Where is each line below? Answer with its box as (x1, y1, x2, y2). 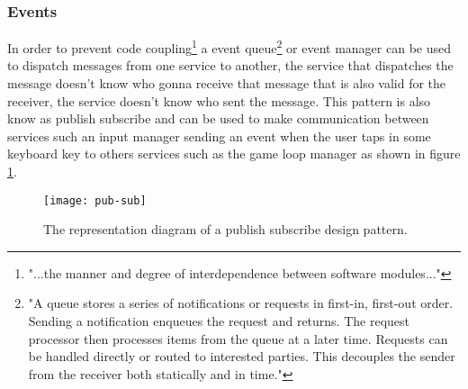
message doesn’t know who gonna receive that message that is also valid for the (7, 74, 446, 93)
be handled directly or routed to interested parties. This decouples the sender (28, 347, 455, 366)
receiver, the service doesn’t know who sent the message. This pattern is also (7, 91, 431, 110)
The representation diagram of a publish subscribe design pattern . (43, 220, 408, 239)
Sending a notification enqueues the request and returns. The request (28, 312, 410, 330)
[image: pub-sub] (43, 194, 147, 207)
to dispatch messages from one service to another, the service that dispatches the (7, 56, 454, 75)
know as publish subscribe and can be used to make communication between (7, 109, 429, 128)
